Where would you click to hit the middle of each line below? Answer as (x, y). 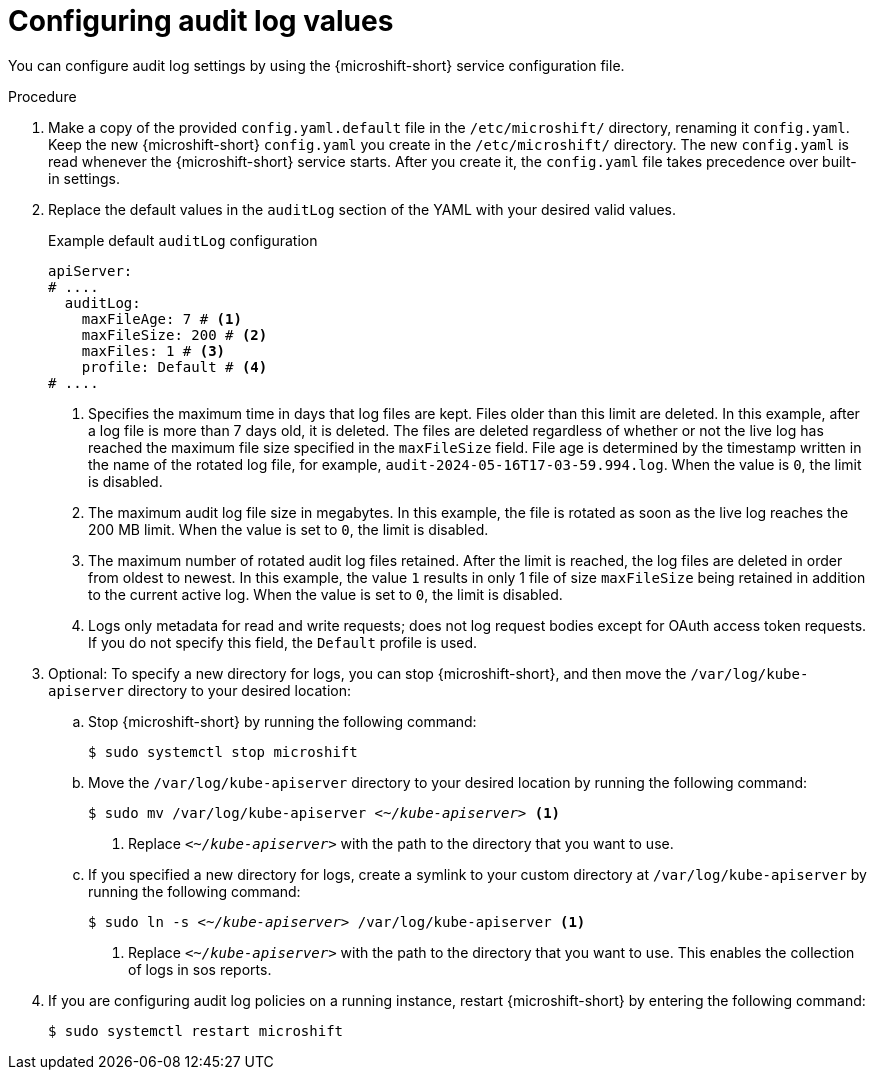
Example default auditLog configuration (183, 240)
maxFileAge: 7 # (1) (161, 318)
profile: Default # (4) (174, 366)
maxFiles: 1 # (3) (153, 350)
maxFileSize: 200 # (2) (174, 334)
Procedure (42, 96)
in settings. (84, 178)
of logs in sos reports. (200, 969)
